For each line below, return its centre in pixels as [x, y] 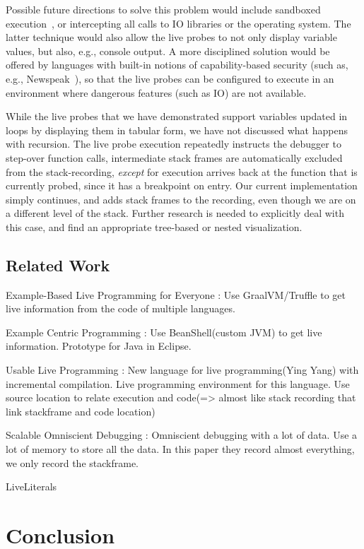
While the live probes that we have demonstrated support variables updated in [177, 116]
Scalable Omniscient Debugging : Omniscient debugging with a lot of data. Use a [182, 435]
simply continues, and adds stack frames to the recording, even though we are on [181, 199]
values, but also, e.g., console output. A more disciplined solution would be [168, 51]
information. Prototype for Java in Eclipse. [99, 346]
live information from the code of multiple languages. [121, 308]
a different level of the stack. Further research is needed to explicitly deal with [175, 213]
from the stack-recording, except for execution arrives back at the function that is [182, 171]
